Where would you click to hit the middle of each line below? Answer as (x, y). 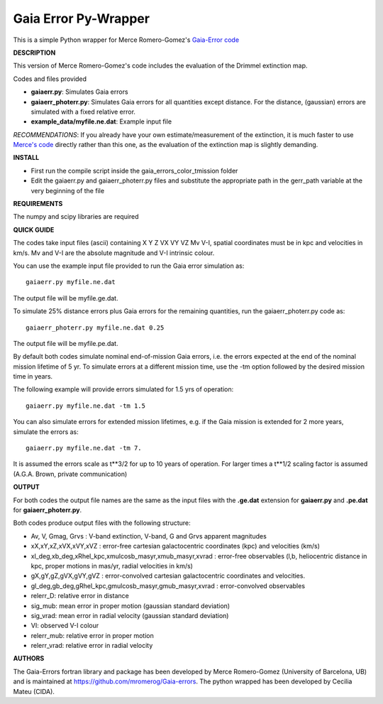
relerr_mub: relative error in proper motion (92, 635)
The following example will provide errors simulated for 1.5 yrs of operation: (123, 389)
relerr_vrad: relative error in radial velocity (92, 646)
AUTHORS (29, 659)
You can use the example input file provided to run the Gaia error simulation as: (129, 266)
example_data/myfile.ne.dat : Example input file (101, 121)
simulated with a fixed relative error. (83, 112)
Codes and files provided (50, 79)
